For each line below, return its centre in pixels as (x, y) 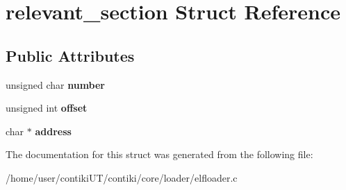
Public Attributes (70, 55)
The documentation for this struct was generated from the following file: (159, 154)
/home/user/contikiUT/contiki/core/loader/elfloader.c (122, 177)
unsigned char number (56, 84)
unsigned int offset (47, 108)
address (53, 131)
